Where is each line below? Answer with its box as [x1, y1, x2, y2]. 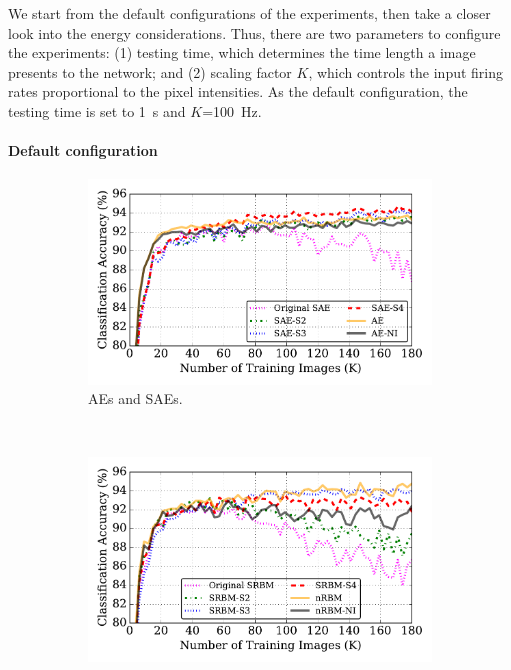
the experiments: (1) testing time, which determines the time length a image [8, 42, 476, 63]
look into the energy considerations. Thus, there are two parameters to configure [8, 22, 501, 43]
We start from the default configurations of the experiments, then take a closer [8, 3, 491, 23]
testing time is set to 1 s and [8, 100, 186, 121]
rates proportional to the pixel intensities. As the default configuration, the [8, 81, 468, 102]
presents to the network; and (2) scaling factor [8, 61, 292, 82]
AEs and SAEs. [88, 388, 183, 409]
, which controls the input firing [308, 61, 504, 82]
